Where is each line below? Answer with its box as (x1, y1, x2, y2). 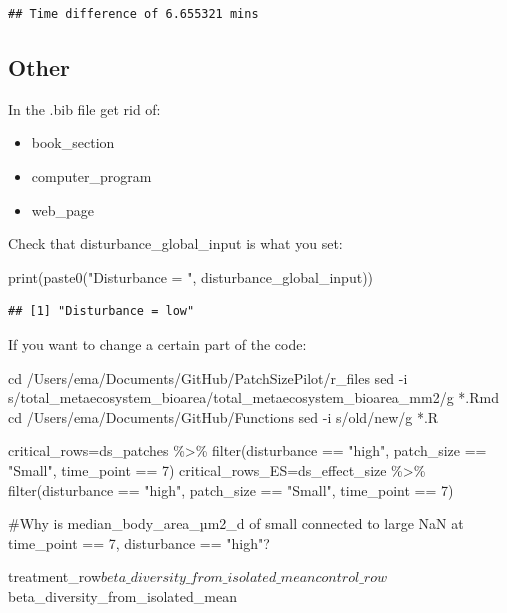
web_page (31, 199, 95, 220)
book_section (31, 132, 115, 153)
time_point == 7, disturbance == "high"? (8, 532, 270, 553)
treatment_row (8, 566, 102, 587)
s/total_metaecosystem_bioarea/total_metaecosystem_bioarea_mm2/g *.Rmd (8, 387, 499, 408)
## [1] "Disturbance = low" (8, 304, 195, 319)
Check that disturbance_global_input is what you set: (8, 233, 343, 254)
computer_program (31, 165, 152, 186)
